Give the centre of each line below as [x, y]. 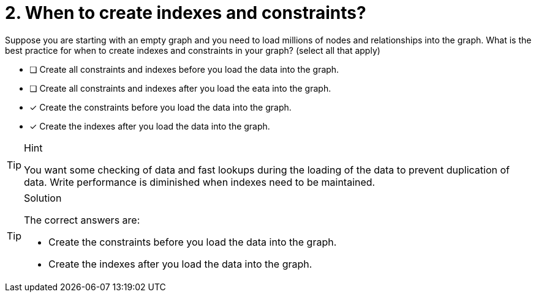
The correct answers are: [82, 220]
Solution [43, 198]
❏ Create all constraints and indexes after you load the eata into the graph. [180, 88]
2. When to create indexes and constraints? [186, 13]
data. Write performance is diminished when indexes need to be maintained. [200, 182]
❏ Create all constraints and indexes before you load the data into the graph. [184, 69]
